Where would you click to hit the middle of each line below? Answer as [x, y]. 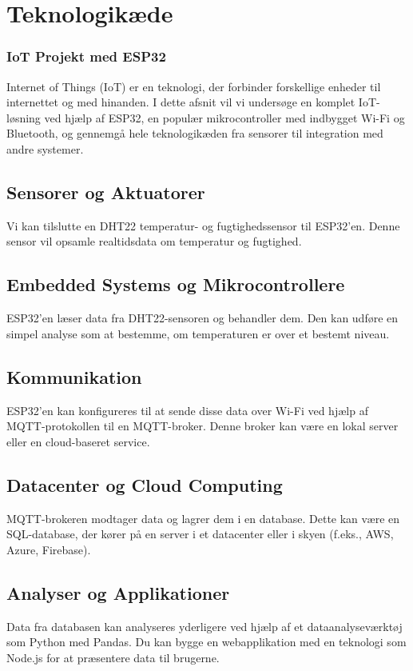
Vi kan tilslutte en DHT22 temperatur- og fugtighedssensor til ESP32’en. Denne [203, 225]
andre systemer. [45, 148]
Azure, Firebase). [49, 549]
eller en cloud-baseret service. [78, 441]
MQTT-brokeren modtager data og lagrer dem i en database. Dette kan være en [203, 518]
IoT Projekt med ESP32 [86, 56]
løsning [24, 117]
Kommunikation [74, 376]
